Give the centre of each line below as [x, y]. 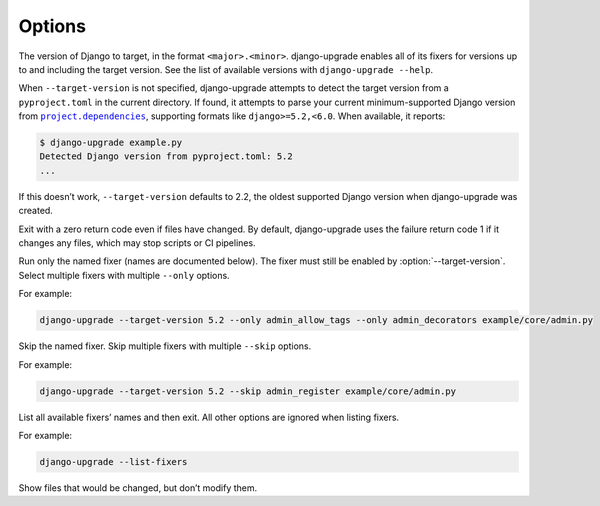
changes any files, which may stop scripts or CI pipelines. [137, 243]
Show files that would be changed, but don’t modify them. [138, 487]
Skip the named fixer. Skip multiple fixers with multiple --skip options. [165, 346]
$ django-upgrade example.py [111, 143]
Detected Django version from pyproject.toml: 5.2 [166, 156]
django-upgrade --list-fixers [113, 461]
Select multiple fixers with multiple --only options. [124, 275]
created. [36, 211]
